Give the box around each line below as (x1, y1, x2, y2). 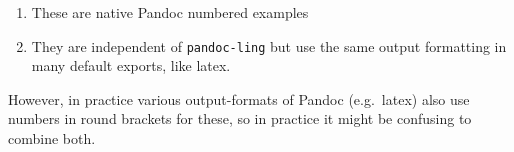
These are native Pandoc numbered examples (31, 2, 309, 22)
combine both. (8, 128, 96, 149)
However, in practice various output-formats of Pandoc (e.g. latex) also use (8, 88, 470, 109)
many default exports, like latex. (31, 55, 231, 76)
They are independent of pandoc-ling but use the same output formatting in (31, 35, 507, 56)
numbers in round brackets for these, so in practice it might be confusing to (8, 108, 472, 129)
